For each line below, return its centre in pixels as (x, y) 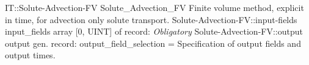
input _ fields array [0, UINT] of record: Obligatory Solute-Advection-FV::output (154, 31)
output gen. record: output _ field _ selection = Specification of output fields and (153, 43)
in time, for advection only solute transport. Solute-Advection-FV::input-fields (151, 19)
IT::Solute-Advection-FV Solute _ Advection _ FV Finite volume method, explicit (154, 7)
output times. (30, 55)
